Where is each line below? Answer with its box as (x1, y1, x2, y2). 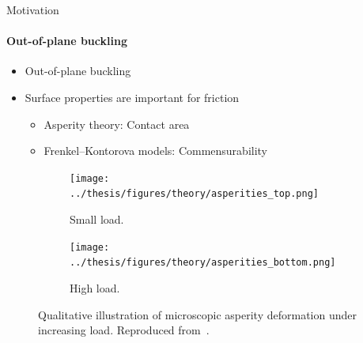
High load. (70, 279, 120, 296)
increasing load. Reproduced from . (38, 322, 210, 338)
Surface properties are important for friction (25, 89, 240, 105)
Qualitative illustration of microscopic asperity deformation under (38, 306, 357, 322)
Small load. (70, 211, 124, 228)
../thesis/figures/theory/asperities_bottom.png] (70, 257, 336, 269)
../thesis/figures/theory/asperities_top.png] (70, 188, 319, 200)
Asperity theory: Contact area (43, 115, 190, 132)
